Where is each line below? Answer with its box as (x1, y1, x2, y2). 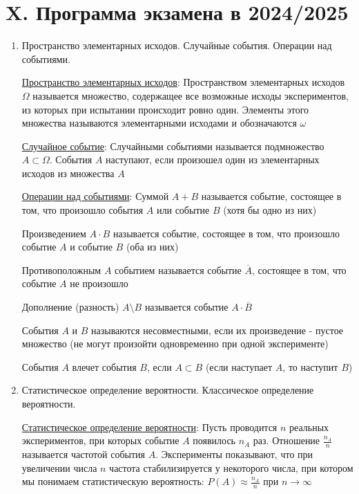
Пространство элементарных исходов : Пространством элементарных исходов (21, 75, 345, 89)
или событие (157, 203, 210, 217)
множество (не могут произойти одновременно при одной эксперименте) (21, 336, 329, 351)
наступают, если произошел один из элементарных (106, 152, 320, 167)
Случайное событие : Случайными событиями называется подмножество (21, 138, 324, 153)
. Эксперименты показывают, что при (155, 447, 313, 461)
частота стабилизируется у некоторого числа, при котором (109, 460, 353, 475)
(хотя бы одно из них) (223, 203, 317, 217)
